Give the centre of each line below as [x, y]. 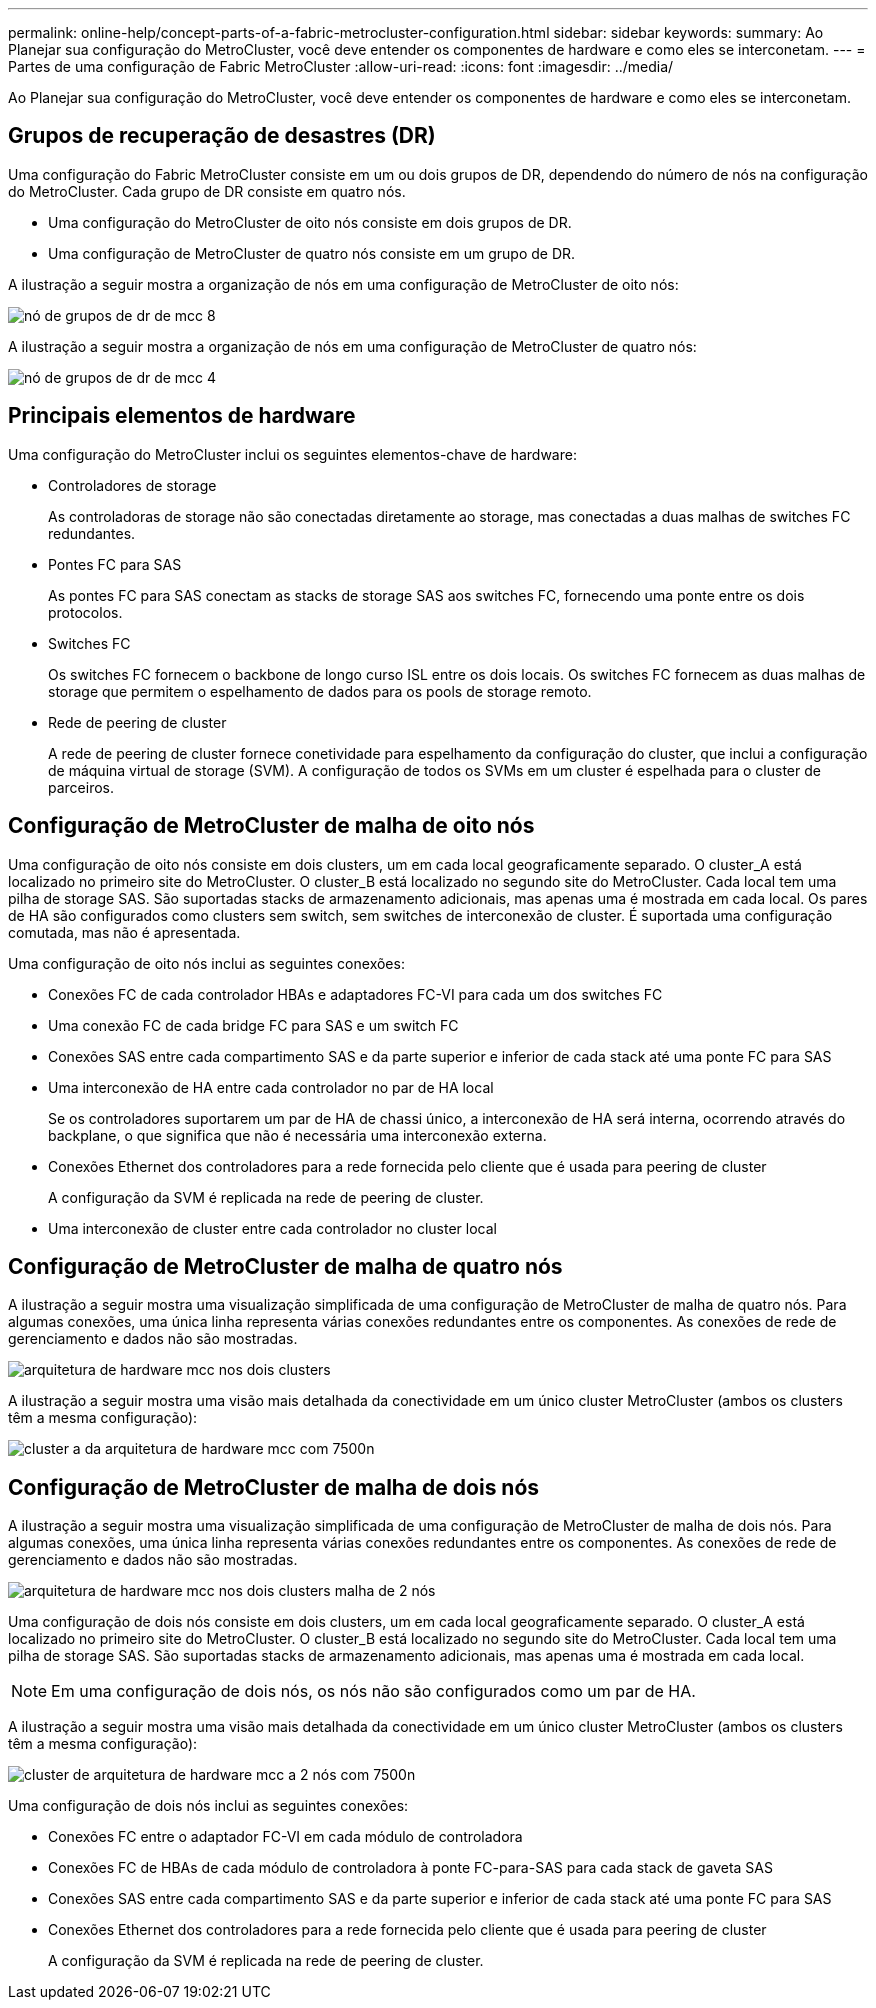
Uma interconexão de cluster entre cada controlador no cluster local [272, 1228]
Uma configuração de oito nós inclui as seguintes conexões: [206, 963]
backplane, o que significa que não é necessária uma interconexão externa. [297, 1135]
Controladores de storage [132, 485]
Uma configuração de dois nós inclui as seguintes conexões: [208, 1806]
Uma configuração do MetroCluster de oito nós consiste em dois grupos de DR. [310, 222]
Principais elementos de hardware [182, 416]
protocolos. [85, 612]
